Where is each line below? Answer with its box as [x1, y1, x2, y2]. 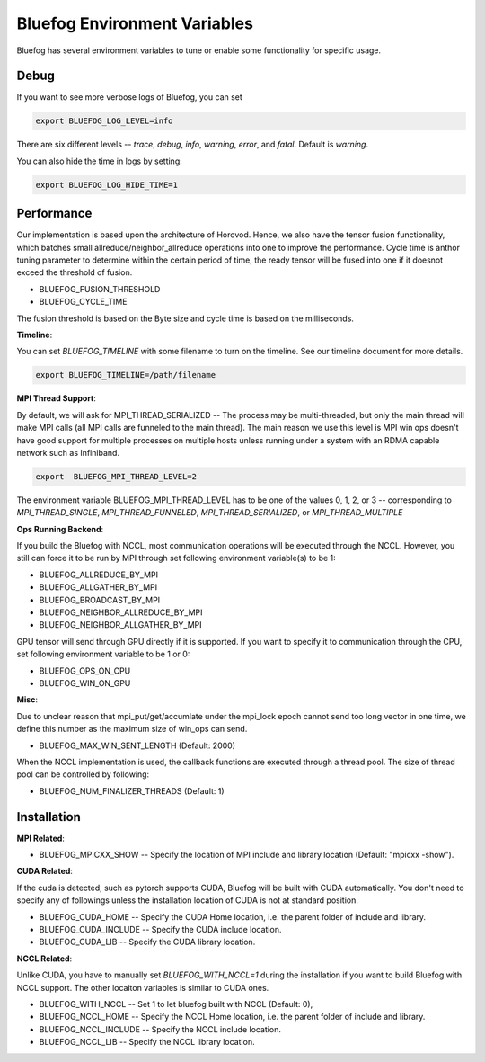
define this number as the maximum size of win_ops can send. [16, 724, 248, 735]
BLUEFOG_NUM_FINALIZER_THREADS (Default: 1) [39, 785, 225, 796]
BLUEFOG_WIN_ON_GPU [39, 678, 131, 688]
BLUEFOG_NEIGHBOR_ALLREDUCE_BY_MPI [39, 607, 203, 618]
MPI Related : [16, 833, 65, 843]
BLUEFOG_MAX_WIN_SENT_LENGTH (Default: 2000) [39, 740, 236, 751]
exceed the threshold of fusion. [16, 267, 133, 278]
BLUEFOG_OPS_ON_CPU [39, 665, 131, 676]
